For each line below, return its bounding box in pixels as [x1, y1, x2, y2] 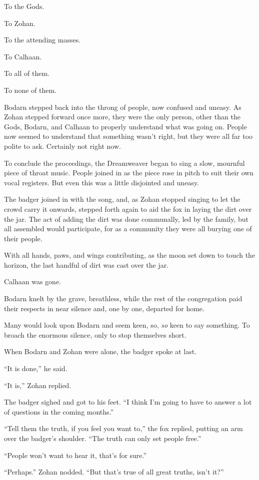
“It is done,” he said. [4, 363, 67, 374]
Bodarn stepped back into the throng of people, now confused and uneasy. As [4, 101, 241, 112]
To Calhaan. [4, 51, 42, 61]
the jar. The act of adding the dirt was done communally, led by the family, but [4, 213, 249, 224]
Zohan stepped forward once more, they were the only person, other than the [4, 111, 240, 122]
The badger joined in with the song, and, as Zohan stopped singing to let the [4, 194, 240, 204]
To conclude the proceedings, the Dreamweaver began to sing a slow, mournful [4, 157, 245, 168]
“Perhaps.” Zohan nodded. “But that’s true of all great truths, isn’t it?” [4, 467, 224, 477]
